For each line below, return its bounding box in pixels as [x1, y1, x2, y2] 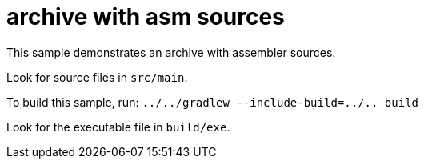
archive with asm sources [6, 3, 285, 30]
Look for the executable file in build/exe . [6, 119, 230, 134]
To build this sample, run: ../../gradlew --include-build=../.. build [6, 95, 418, 109]
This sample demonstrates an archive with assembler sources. [6, 45, 336, 59]
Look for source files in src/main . [6, 70, 188, 84]
